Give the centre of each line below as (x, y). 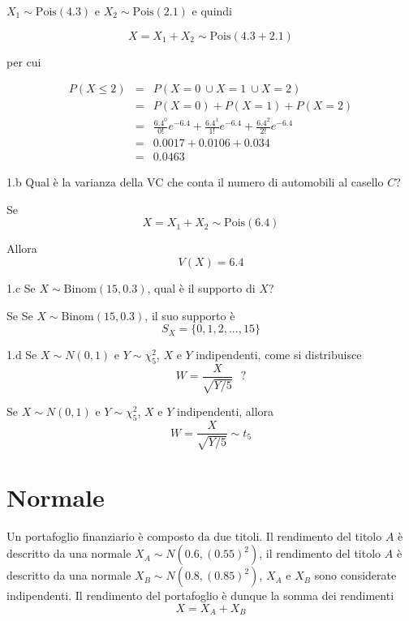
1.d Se (22, 355)
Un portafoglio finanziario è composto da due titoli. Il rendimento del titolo (194, 535)
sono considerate (355, 575)
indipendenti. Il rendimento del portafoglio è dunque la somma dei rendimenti (200, 595)
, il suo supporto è (190, 315)
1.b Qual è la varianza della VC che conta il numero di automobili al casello (195, 182)
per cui (24, 61)
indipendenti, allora (226, 411)
